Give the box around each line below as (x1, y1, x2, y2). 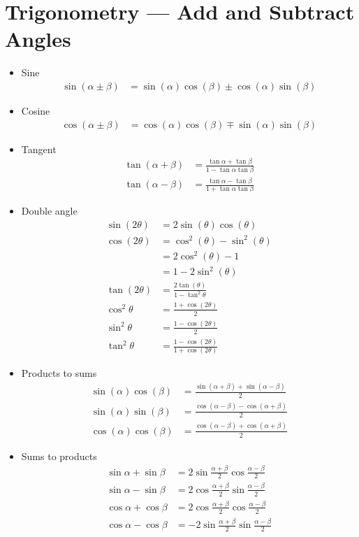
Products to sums (21, 366, 97, 380)
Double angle (21, 203, 78, 218)
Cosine (21, 103, 50, 117)
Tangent (21, 141, 57, 156)
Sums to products (21, 448, 97, 463)
